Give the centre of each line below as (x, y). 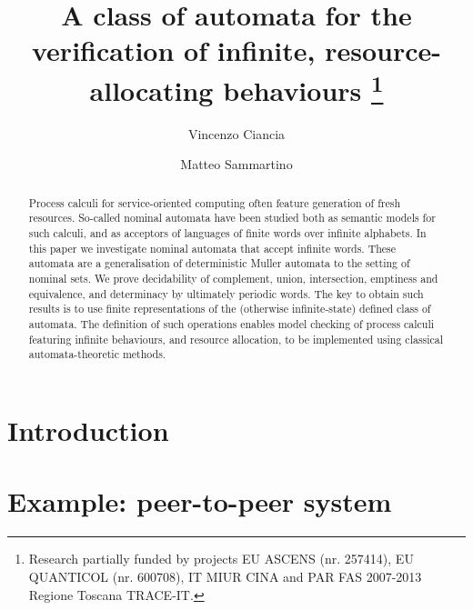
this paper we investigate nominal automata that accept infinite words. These (212, 248)
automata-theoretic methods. (97, 354)
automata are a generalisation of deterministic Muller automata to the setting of (219, 263)
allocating (151, 90)
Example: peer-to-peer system (200, 501)
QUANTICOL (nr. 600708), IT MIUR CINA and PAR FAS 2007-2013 (225, 576)
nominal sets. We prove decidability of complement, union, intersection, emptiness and (233, 279)
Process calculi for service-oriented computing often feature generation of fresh (215, 202)
